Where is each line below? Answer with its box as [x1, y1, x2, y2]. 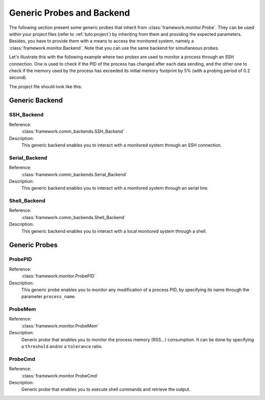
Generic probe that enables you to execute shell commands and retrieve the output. [21, 386, 191, 392]
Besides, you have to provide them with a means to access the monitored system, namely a [9, 38, 194, 44]
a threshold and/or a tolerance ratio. [21, 344, 103, 350]
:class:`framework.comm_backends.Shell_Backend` [21, 214, 126, 220]
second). [9, 75, 27, 80]
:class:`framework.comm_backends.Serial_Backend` [21, 172, 128, 177]
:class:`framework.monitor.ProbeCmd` [21, 373, 99, 378]
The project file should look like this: [9, 83, 82, 89]
